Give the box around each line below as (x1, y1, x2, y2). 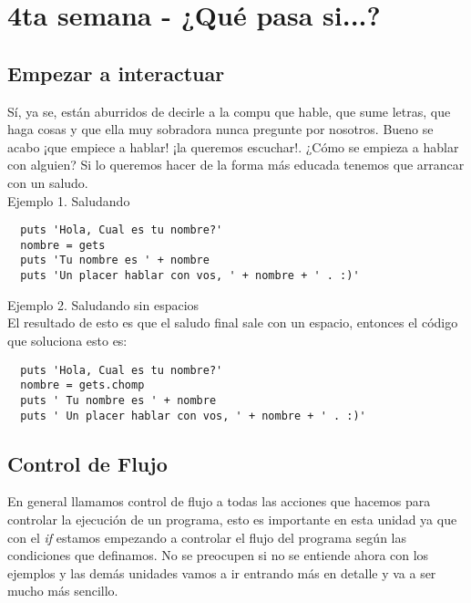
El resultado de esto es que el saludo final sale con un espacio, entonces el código (7, 313, 458, 332)
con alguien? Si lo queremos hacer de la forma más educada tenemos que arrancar (7, 155, 465, 174)
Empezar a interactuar (7, 58, 225, 87)
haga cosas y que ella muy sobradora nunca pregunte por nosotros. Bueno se (7, 120, 434, 139)
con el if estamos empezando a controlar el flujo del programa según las (7, 527, 406, 546)
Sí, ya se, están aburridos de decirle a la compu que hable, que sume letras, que (7, 101, 451, 120)
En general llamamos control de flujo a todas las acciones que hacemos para (7, 492, 431, 511)
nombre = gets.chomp (20, 379, 145, 392)
